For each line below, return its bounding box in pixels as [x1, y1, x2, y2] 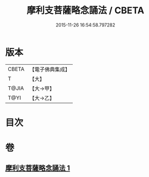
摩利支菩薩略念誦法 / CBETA [26, 5, 144, 16]
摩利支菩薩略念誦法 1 [5, 164, 70, 172]
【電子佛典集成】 [29, 66, 70, 73]
